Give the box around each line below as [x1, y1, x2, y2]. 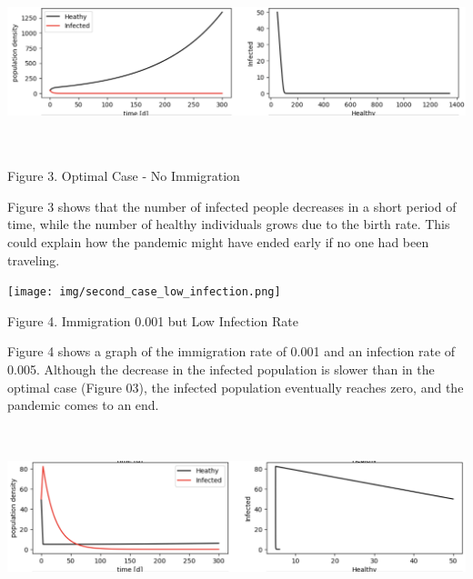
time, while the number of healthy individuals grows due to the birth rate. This [7, 215, 450, 234]
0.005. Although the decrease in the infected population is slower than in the [7, 359, 435, 378]
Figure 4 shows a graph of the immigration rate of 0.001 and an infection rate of [7, 342, 456, 361]
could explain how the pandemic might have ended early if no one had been [7, 232, 429, 251]
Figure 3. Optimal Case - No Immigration [7, 166, 240, 185]
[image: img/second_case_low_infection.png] [7, 285, 281, 299]
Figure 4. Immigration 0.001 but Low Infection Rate [7, 311, 298, 330]
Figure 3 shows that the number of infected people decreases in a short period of [7, 196, 457, 215]
